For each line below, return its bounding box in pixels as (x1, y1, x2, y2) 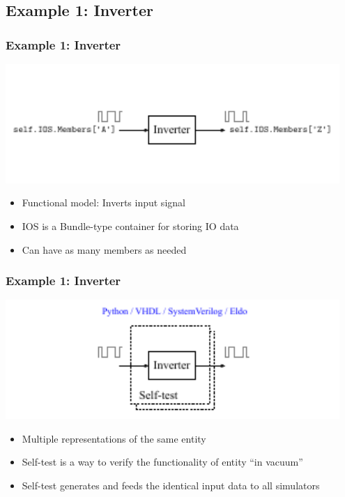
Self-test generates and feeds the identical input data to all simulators (22, 477, 320, 492)
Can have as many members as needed (22, 242, 187, 257)
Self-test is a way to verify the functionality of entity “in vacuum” (22, 454, 303, 469)
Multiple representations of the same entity (22, 431, 206, 445)
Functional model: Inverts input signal (22, 195, 185, 210)
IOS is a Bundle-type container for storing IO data (22, 218, 239, 233)
